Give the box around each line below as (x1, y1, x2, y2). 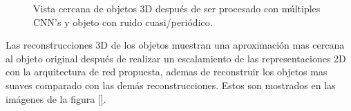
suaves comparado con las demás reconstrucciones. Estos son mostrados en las (6, 77, 336, 92)
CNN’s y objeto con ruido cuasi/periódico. (33, 14, 213, 29)
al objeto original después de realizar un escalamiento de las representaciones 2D (6, 51, 346, 65)
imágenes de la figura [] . (6, 91, 106, 106)
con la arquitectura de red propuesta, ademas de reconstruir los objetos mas (6, 64, 328, 79)
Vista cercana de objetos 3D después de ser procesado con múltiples (33, 1, 321, 15)
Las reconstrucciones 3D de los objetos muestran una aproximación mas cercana (6, 38, 345, 52)
